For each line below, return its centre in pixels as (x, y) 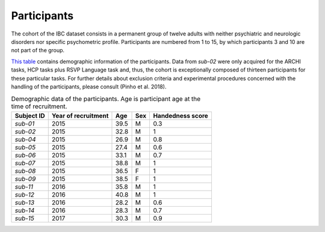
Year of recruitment (80, 115)
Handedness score (181, 115)
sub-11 (24, 186)
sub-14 (25, 210)
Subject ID (30, 115)
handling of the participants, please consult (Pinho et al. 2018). (89, 87)
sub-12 (25, 194)
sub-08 (25, 171)
